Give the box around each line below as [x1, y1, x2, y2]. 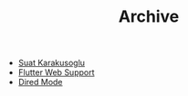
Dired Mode [17, 77, 63, 88]
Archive [118, 6, 180, 27]
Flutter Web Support [17, 67, 95, 78]
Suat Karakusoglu [17, 57, 85, 69]
